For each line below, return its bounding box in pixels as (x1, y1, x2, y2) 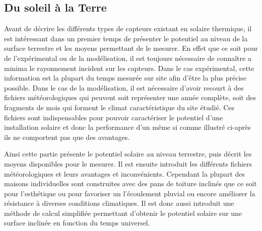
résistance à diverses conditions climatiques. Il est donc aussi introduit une (4, 198, 234, 208)
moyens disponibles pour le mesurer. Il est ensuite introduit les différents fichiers (4, 158, 252, 169)
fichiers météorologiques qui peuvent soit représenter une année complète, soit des (4, 92, 256, 103)
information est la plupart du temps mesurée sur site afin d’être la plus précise (4, 72, 247, 83)
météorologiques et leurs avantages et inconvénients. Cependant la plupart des (4, 168, 245, 179)
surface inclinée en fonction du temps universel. (4, 217, 150, 228)
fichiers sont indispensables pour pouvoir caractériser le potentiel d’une (4, 112, 223, 122)
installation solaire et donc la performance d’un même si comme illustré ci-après (4, 122, 251, 132)
